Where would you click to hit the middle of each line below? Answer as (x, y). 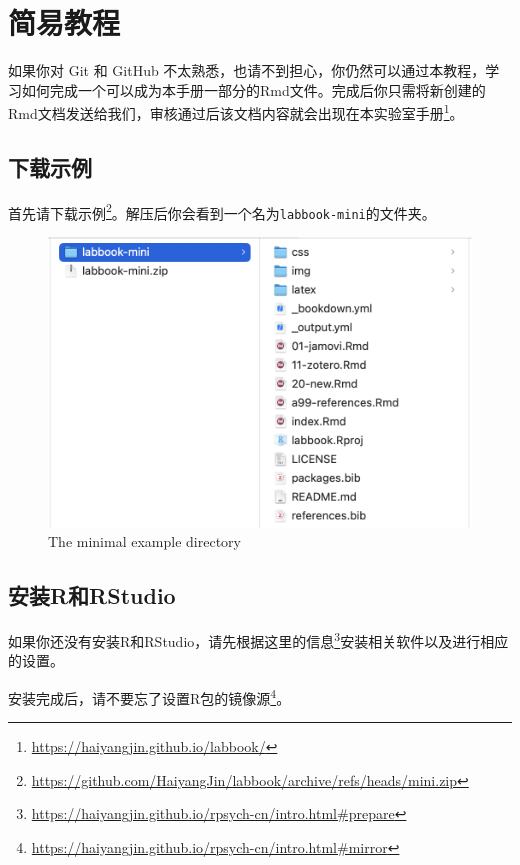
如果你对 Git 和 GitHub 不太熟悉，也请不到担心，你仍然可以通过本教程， (247, 70)
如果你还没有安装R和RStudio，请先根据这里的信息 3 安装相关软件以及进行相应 (258, 639)
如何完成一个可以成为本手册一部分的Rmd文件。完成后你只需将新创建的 (253, 89)
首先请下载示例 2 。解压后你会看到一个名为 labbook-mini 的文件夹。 (222, 211)
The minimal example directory (144, 541)
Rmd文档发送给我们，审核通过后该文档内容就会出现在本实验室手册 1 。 (236, 111)
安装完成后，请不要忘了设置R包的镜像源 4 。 (149, 696)
